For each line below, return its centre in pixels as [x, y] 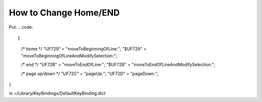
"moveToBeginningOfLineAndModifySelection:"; [69, 56]
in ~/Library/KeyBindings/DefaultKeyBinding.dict [57, 93]
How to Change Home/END [64, 13]
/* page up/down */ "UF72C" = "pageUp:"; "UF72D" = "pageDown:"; [90, 73]
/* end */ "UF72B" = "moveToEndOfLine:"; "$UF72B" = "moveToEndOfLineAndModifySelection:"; [118, 65]
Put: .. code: [21, 27]
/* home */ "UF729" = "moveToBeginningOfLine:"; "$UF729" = [84, 49]
